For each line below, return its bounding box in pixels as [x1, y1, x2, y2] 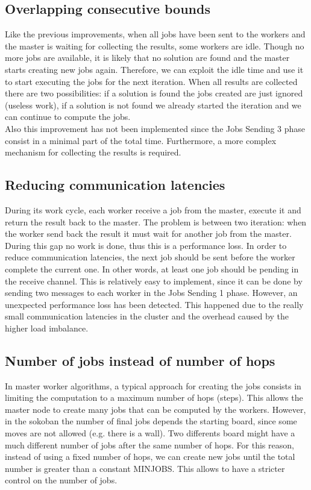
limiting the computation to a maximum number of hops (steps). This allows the [5, 391, 303, 404]
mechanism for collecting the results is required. [5, 146, 181, 159]
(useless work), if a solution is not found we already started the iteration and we [5, 98, 301, 111]
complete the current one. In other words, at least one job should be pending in [5, 262, 299, 275]
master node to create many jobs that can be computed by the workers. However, [5, 403, 306, 415]
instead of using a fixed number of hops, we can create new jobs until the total [5, 450, 295, 463]
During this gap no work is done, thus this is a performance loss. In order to [5, 239, 287, 251]
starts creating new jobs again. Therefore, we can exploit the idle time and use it [5, 63, 304, 75]
